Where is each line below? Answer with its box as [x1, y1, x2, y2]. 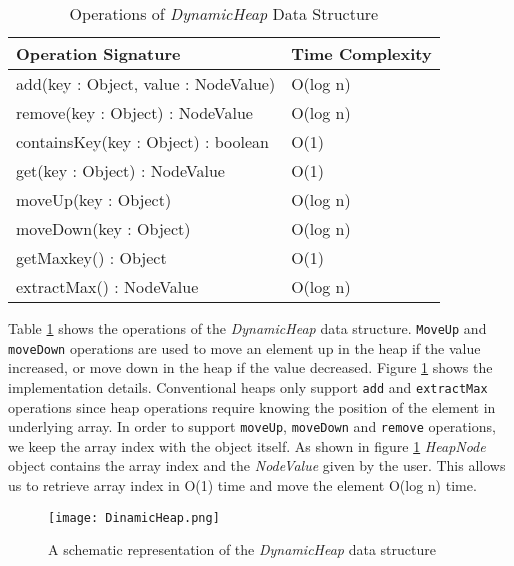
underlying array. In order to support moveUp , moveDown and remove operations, [8, 416, 496, 437]
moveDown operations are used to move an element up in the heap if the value [8, 337, 481, 358]
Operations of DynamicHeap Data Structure [69, 2, 379, 25]
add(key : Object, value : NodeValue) [16, 72, 276, 95]
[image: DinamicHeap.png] [48, 510, 220, 525]
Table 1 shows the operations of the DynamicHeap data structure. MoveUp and [8, 318, 487, 338]
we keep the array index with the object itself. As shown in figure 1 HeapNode [8, 435, 486, 456]
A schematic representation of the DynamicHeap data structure [48, 539, 436, 560]
